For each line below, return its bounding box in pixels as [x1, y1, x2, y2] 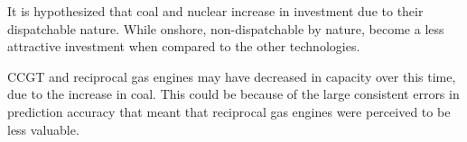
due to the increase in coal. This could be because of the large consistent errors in [7, 84, 460, 103]
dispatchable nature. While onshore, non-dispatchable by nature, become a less [7, 19, 444, 38]
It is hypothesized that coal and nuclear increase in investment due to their [7, 2, 424, 20]
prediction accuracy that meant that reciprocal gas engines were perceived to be [7, 102, 451, 120]
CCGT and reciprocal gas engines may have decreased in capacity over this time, [7, 67, 456, 85]
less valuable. [7, 120, 79, 138]
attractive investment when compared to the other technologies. [7, 37, 360, 56]
